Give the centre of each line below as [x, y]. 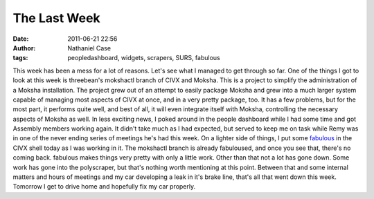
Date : [21, 39]
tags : [20, 58]
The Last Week [56, 18]
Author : [24, 48]
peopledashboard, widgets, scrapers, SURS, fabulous [144, 58]
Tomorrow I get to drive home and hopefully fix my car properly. [104, 187]
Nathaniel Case [89, 48]
